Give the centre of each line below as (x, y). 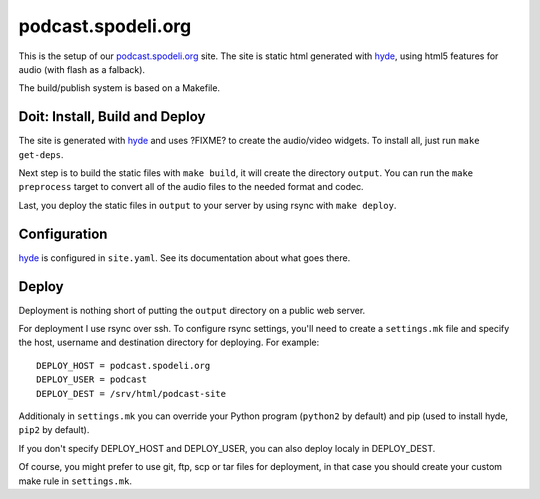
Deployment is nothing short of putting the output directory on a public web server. (192, 310)
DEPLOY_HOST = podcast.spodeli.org (123, 365)
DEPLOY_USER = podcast (92, 379)
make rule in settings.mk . (75, 481)
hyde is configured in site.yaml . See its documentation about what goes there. (184, 257)
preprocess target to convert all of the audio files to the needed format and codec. (191, 187)
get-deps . (41, 154)
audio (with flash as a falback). (81, 69)
